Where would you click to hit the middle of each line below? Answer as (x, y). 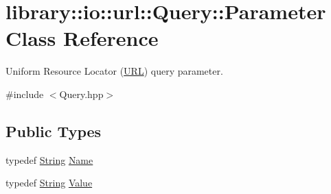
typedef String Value (49, 183)
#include (25, 94)
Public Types (54, 131)
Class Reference (82, 38)
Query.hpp (81, 94)
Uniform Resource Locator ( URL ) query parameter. (114, 71)
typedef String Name (49, 159)
